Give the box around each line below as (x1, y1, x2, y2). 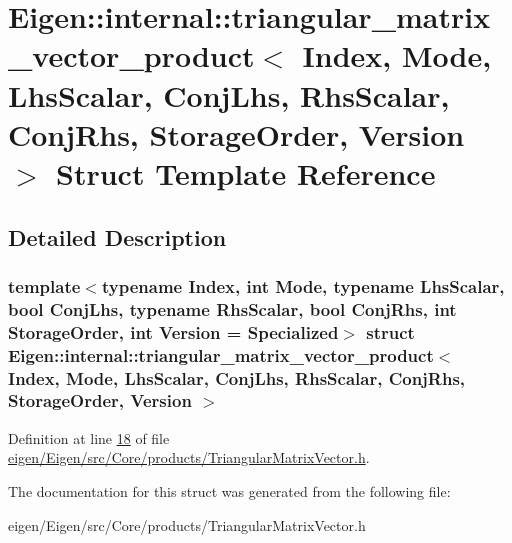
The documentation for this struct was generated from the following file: (8, 480, 451, 501)
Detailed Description (8, 221, 227, 252)
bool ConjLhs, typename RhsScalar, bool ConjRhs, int (8, 296, 457, 321)
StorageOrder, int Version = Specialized (8, 319, 339, 344)
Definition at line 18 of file (8, 427, 170, 448)
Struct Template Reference (56, 152, 436, 193)
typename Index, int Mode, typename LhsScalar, (101, 273, 505, 298)
